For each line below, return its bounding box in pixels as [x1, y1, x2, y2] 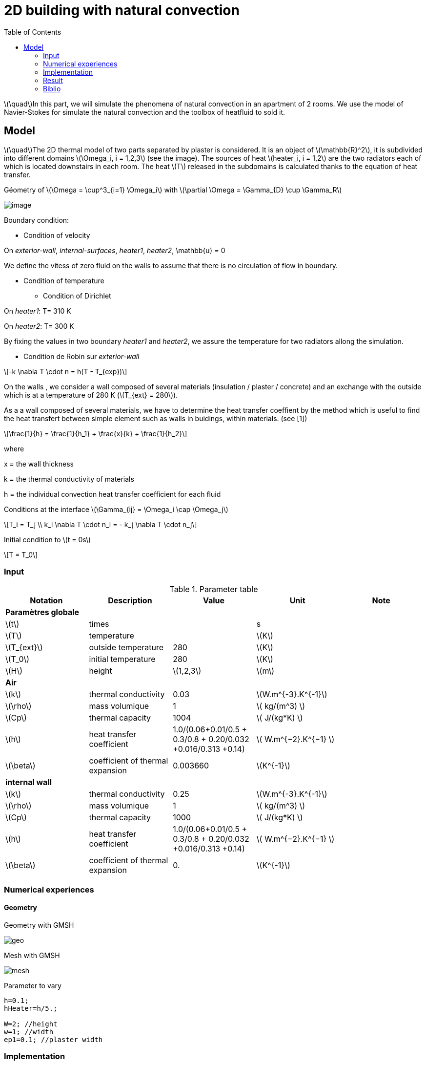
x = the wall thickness [4, 459, 74, 468]
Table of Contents [4, 27, 61, 36]
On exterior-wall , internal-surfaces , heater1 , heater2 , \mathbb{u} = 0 [4, 246, 225, 255]
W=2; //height [4, 1020, 58, 1028]
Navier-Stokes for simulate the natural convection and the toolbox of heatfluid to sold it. [4, 107, 285, 116]
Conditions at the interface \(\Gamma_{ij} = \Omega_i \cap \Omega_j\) [4, 505, 228, 513]
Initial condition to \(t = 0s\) [4, 535, 91, 544]
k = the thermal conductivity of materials [4, 474, 134, 483]
